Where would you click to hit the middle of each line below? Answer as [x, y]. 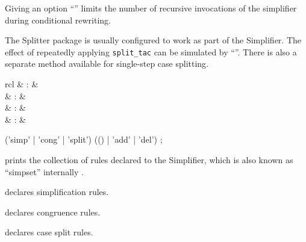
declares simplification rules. [57, 192]
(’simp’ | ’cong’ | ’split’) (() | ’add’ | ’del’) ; [84, 139]
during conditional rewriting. [58, 20]
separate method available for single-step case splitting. [107, 64]
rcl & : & [22, 84]
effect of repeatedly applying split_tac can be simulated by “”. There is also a [151, 51]
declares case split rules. [49, 232]
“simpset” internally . [44, 171]
